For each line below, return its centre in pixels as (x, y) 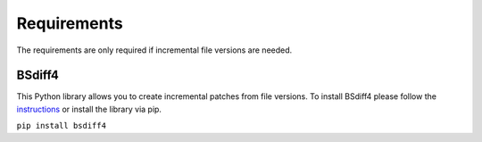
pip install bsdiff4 (62, 126)
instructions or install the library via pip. (89, 109)
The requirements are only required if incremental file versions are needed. (154, 50)
